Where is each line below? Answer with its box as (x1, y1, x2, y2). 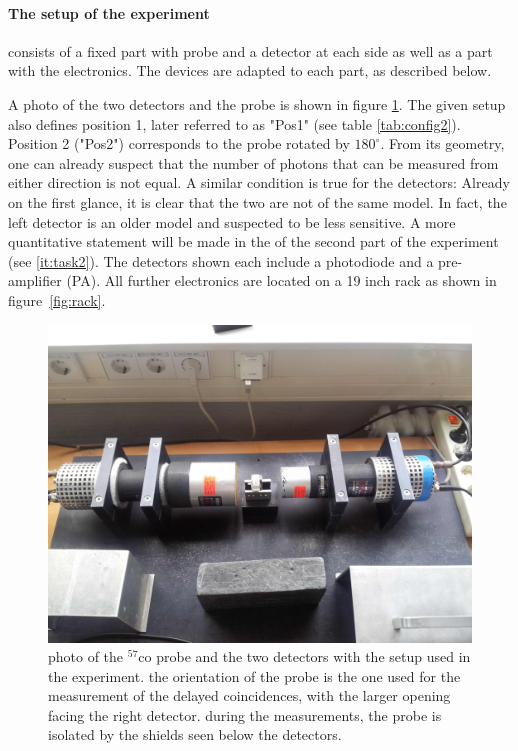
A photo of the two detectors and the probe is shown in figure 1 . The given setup (8, 93, 506, 114)
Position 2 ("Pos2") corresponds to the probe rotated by (8, 133, 350, 154)
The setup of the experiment (8, 2, 210, 23)
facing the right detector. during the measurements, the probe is (48, 704, 442, 725)
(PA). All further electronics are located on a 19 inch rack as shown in (66, 270, 497, 291)
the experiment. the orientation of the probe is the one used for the (48, 665, 461, 686)
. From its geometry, (380, 133, 505, 154)
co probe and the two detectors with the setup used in (138, 646, 471, 667)
